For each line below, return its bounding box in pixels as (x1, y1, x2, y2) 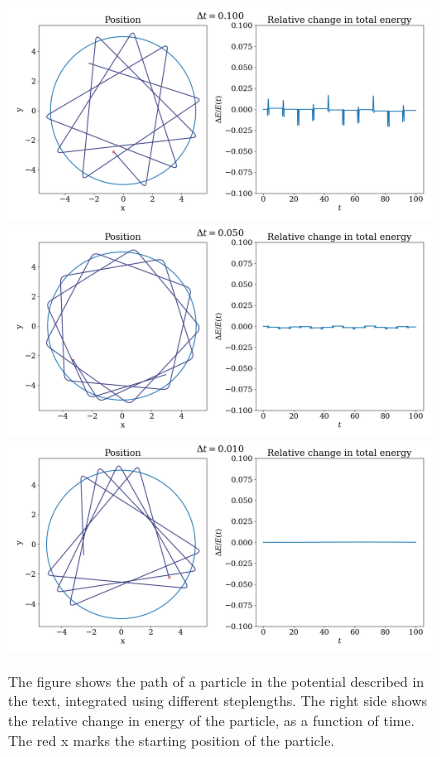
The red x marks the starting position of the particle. (8, 729, 335, 750)
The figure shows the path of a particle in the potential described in (8, 670, 425, 691)
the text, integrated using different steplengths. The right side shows (8, 690, 428, 711)
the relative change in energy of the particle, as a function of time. (8, 709, 415, 730)
